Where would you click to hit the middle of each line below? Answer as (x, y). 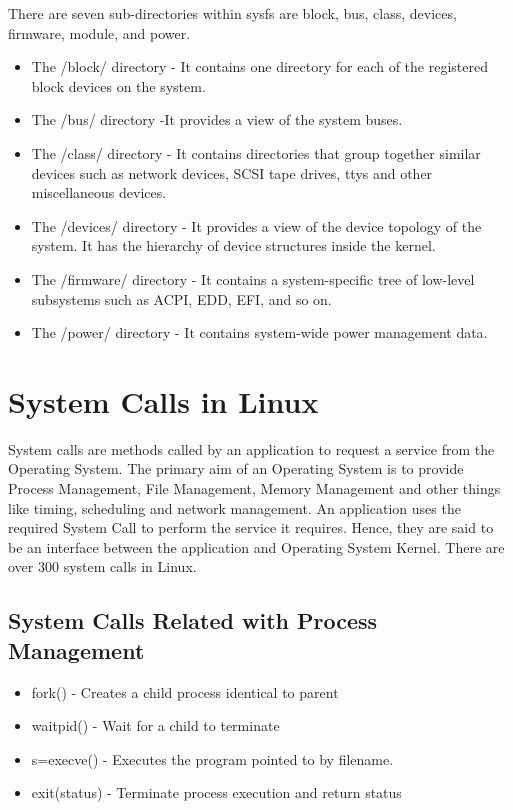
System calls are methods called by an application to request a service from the (251, 448)
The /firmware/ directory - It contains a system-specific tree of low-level (253, 278)
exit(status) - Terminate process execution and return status (216, 792)
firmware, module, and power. (99, 32)
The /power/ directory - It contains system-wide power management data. (259, 332)
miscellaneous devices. (99, 192)
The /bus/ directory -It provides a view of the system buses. (217, 119)
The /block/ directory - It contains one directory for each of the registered (259, 66)
